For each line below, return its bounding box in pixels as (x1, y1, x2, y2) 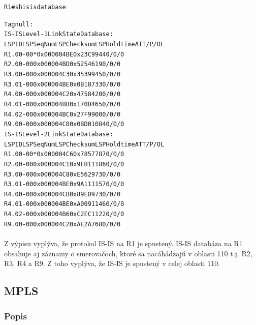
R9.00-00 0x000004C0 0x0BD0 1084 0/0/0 (4, 121, 124, 128)
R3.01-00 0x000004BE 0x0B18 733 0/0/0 (4, 80, 121, 88)
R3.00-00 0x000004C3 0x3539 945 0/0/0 (4, 70, 121, 78)
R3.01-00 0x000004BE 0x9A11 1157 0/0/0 (4, 181, 124, 188)
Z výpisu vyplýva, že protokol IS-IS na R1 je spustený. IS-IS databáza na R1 (4, 238, 243, 249)
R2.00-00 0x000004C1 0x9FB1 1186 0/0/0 (4, 160, 124, 168)
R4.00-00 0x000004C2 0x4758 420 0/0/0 (4, 91, 121, 98)
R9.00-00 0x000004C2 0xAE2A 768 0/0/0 (4, 220, 121, 228)
